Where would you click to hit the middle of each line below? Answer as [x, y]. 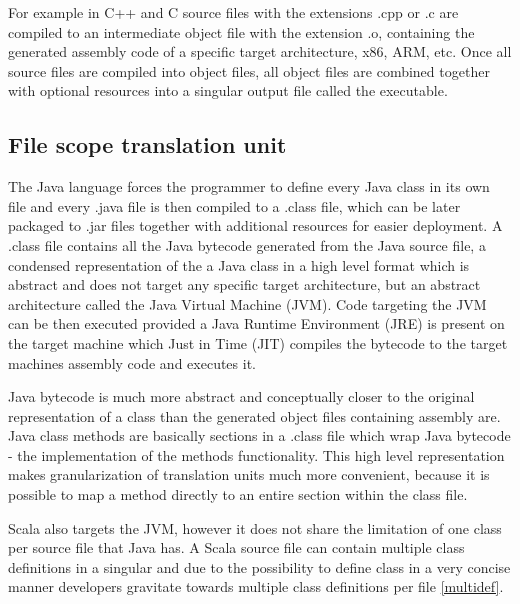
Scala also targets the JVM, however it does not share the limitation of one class [255, 527]
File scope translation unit [147, 144]
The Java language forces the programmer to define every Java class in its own [249, 186]
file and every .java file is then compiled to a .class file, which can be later [234, 205]
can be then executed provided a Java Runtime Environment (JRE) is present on [256, 323]
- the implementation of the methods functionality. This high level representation [256, 454]
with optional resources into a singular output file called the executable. [228, 90]
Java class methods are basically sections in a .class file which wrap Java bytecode [259, 435]
